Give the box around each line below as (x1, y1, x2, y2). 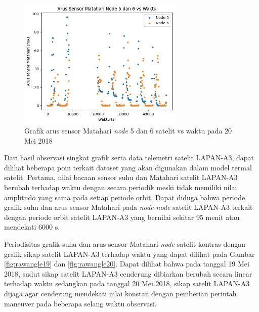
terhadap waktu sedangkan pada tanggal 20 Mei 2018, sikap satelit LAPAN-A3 (4, 278, 250, 289)
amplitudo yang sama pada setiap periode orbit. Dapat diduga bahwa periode (4, 192, 245, 202)
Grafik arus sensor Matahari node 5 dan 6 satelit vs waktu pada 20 (24, 125, 232, 136)
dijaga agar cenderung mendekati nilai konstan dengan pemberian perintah (4, 288, 237, 298)
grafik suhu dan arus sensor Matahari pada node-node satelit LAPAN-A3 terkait (4, 202, 253, 212)
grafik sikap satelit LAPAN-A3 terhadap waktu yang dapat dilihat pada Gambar (4, 248, 255, 259)
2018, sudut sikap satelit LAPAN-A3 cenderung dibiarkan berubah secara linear (4, 268, 252, 279)
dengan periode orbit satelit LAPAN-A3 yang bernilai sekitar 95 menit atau (4, 211, 240, 222)
